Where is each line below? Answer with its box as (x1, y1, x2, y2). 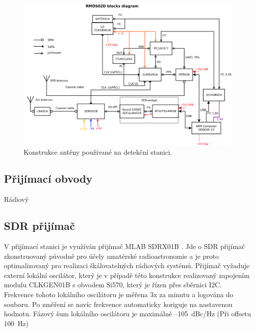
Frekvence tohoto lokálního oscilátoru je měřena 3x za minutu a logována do (4, 289, 233, 299)
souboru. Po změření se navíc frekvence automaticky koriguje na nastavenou (4, 299, 233, 309)
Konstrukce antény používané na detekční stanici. (24, 147, 172, 157)
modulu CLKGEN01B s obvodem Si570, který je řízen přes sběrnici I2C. (4, 279, 222, 290)
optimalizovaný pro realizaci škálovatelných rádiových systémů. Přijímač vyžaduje (4, 260, 250, 271)
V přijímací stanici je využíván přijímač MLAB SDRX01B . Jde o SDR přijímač (4, 241, 245, 251)
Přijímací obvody (4, 171, 93, 186)
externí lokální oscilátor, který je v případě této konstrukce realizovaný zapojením (4, 270, 250, 280)
